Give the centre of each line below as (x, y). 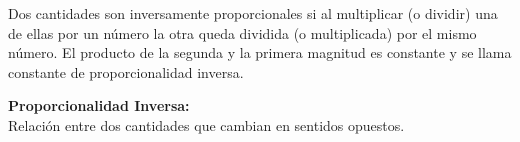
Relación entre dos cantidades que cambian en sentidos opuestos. (206, 124)
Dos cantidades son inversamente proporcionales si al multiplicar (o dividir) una (253, 13)
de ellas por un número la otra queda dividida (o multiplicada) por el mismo (242, 32)
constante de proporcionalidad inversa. (126, 71)
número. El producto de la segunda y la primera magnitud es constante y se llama (260, 52)
